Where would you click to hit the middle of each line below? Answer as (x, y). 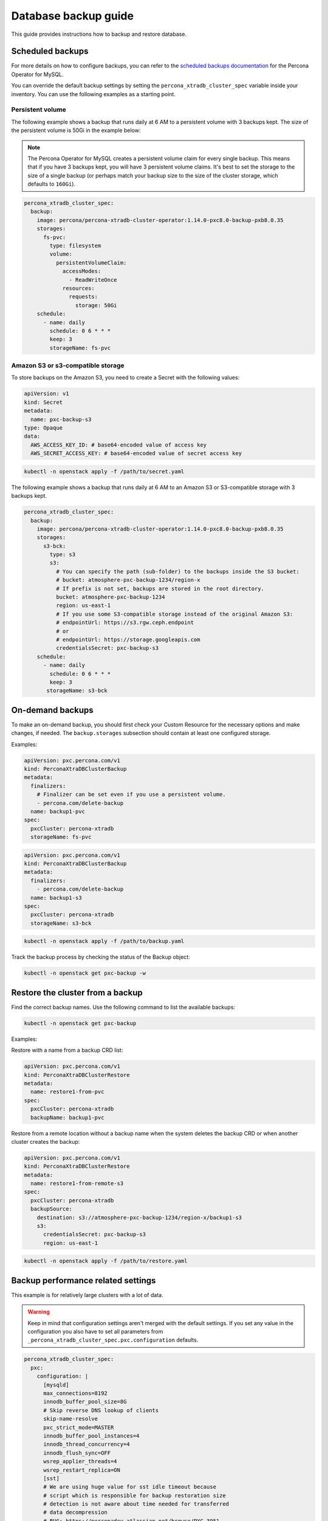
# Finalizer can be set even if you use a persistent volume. (131, 795)
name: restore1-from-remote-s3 (77, 1184)
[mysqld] (56, 1385)
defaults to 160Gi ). (52, 184)
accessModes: (82, 271)
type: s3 (63, 555)
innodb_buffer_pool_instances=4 (91, 1436)
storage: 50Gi (96, 305)
